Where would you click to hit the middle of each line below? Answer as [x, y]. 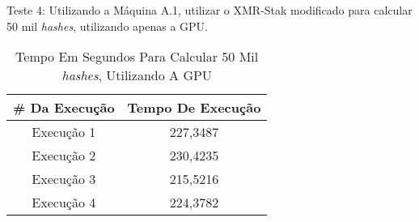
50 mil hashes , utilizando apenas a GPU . [107, 26]
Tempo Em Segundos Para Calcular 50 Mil [137, 57]
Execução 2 [64, 156]
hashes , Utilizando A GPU [137, 75]
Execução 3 [64, 179]
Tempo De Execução [194, 108]
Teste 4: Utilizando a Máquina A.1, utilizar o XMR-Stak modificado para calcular [209, 10]
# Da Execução [64, 108]
